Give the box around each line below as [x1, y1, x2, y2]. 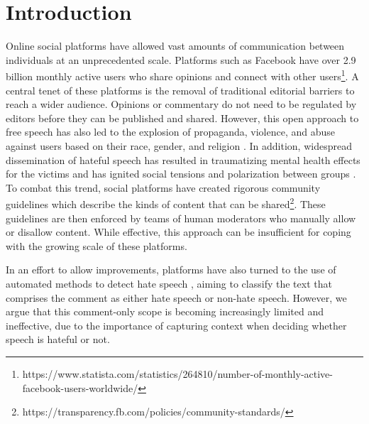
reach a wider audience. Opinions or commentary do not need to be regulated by [6, 97, 357, 112]
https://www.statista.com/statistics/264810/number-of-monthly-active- [22, 366, 334, 381]
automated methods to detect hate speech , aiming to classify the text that [6, 276, 332, 290]
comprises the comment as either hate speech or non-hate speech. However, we [6, 290, 347, 305]
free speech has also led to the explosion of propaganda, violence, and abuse [6, 124, 336, 139]
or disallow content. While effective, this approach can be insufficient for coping [6, 224, 351, 239]
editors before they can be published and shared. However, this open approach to [6, 110, 359, 125]
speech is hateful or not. [6, 332, 110, 347]
